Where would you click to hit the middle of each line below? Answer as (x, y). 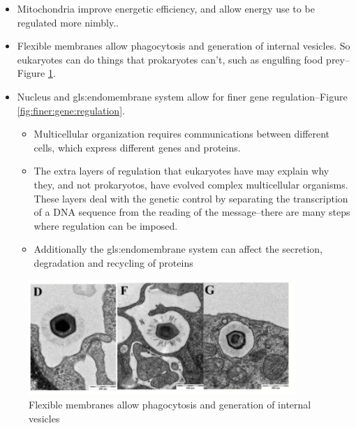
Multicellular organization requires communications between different (182, 134)
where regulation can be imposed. (106, 225)
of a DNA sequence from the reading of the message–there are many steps (192, 212)
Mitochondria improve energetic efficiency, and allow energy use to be (166, 8)
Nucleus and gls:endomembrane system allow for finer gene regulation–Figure (182, 96)
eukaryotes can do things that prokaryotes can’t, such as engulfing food (170, 59)
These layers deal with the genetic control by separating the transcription (191, 198)
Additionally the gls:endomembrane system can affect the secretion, (178, 249)
